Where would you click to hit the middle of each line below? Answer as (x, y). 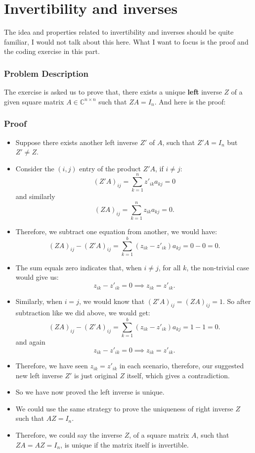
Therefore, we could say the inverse (69, 435)
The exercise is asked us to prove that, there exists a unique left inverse (113, 92)
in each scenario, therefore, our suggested (182, 366)
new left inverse (39, 375)
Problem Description (46, 73)
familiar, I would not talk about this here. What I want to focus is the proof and (126, 41)
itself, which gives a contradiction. (178, 375)
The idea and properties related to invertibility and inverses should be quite (119, 32)
